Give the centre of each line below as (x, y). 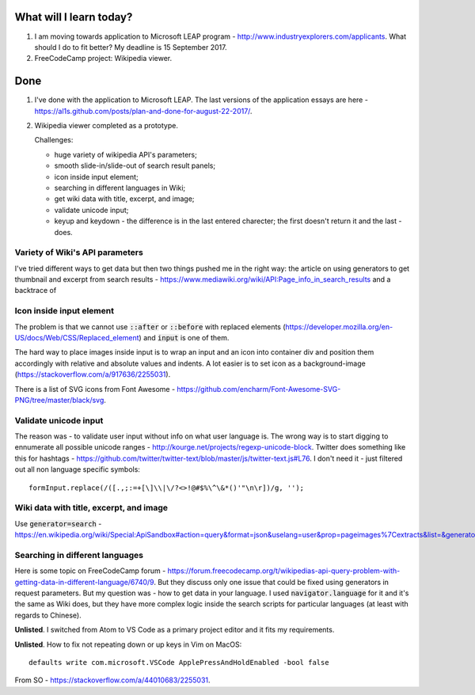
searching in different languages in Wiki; (120, 188)
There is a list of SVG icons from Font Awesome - (95, 389)
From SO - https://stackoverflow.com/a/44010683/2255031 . (112, 680)
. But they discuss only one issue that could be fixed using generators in (271, 582)
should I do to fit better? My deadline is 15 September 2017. (131, 47)
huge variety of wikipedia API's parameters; (125, 154)
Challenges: (54, 140)
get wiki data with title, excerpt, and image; (124, 199)
